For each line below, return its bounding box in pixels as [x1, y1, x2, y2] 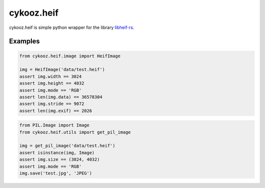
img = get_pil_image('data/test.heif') [19, 143, 115, 149]
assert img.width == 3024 [19, 73, 82, 79]
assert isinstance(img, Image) [19, 150, 95, 155]
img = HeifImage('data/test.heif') [19, 67, 105, 72]
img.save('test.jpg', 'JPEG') [19, 170, 92, 176]
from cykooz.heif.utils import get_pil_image [19, 129, 131, 135]
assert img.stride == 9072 [19, 101, 84, 107]
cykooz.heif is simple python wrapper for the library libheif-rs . [9, 24, 134, 30]
